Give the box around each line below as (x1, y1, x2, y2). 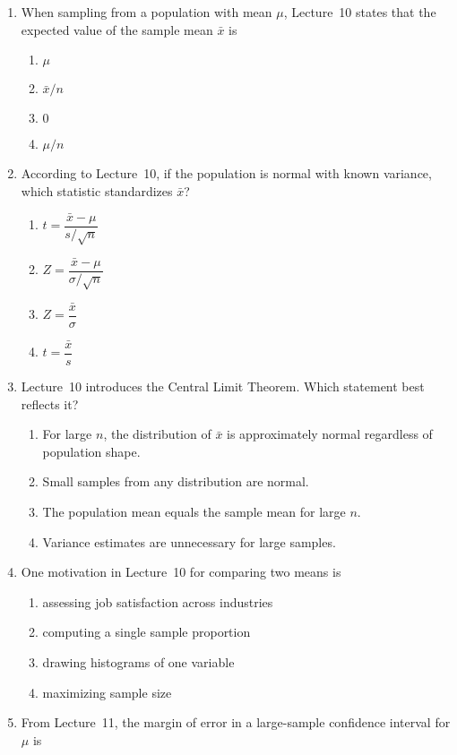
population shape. (42, 442, 141, 460)
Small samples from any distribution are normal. (42, 472, 309, 491)
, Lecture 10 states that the (283, 3, 436, 21)
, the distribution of (103, 425, 211, 443)
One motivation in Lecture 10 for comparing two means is (21, 562, 341, 581)
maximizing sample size (42, 682, 172, 701)
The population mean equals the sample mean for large (42, 502, 346, 520)
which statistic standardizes (21, 181, 173, 200)
